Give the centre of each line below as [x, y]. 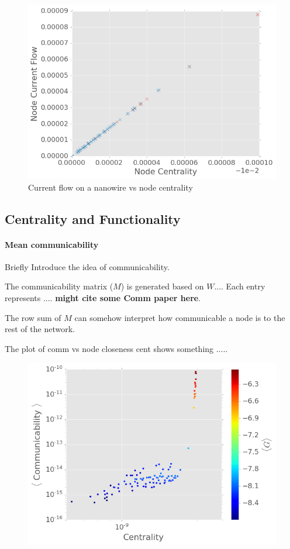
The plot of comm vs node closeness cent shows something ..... [116, 348]
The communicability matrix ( [59, 286]
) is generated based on [162, 286]
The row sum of [33, 317]
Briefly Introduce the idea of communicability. [87, 266]
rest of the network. [40, 329]
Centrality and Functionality [93, 218]
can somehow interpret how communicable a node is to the [180, 317]
